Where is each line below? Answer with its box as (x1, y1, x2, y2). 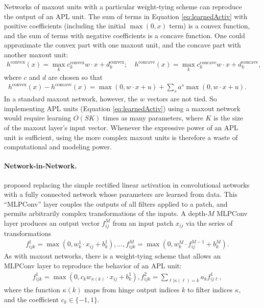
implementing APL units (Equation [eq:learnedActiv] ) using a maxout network (4, 103, 240, 113)
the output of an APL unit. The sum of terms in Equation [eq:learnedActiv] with (4, 11, 248, 21)
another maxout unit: (4, 49, 69, 59)
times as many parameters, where (103, 113, 203, 123)
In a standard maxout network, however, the (4, 94, 138, 104)
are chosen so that (48, 72, 103, 82)
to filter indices (187, 284, 233, 295)
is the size (214, 113, 243, 123)
